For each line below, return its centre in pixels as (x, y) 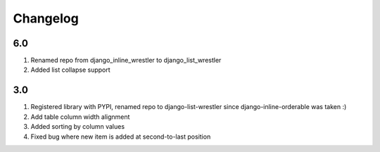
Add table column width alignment (80, 117)
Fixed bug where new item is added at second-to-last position (121, 137)
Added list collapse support (70, 70)
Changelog (46, 18)
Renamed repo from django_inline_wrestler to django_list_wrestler (126, 61)
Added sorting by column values (78, 127)
